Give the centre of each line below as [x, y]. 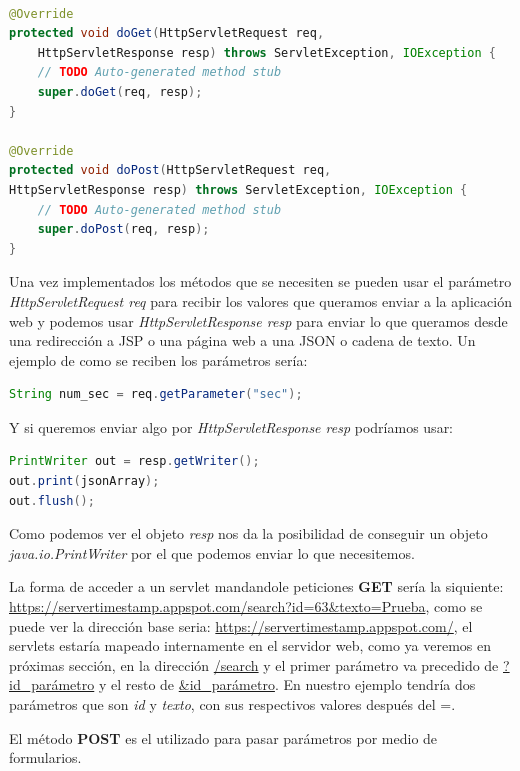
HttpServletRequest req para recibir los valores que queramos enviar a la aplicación [260, 300]
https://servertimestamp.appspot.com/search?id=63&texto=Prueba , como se [246, 606]
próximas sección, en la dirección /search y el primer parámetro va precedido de [254, 664]
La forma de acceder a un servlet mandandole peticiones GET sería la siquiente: [256, 586]
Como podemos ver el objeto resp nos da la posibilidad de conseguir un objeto [248, 533]
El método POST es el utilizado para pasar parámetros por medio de [223, 737]
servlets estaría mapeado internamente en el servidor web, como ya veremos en [250, 645]
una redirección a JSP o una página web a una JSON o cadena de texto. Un [242, 340]
